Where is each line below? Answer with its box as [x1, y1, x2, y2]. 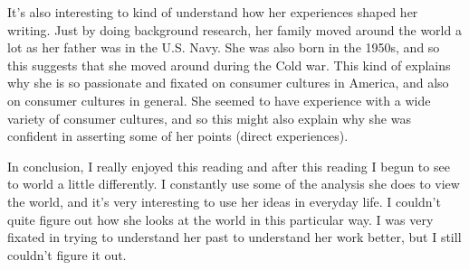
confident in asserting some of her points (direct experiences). [7, 126, 349, 145]
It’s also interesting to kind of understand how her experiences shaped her [7, 3, 418, 21]
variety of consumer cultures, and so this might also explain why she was [7, 108, 411, 127]
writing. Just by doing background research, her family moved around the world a [7, 20, 462, 39]
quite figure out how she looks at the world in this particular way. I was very [7, 209, 434, 228]
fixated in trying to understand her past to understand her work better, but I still [7, 228, 462, 247]
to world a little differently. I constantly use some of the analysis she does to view [7, 174, 460, 193]
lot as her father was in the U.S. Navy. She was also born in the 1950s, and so [7, 38, 440, 57]
